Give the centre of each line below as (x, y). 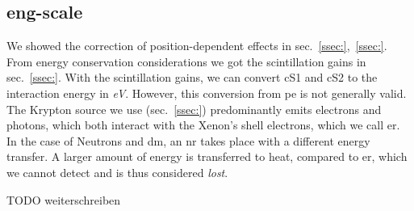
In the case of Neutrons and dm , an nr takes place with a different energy (188, 140)
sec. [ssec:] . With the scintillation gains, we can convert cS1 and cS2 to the (192, 77)
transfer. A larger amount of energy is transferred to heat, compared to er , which (207, 156)
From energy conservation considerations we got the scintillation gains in (186, 61)
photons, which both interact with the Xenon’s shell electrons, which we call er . (203, 125)
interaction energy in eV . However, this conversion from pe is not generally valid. (207, 93)
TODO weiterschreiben (64, 199)
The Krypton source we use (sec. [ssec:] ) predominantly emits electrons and (194, 109)
